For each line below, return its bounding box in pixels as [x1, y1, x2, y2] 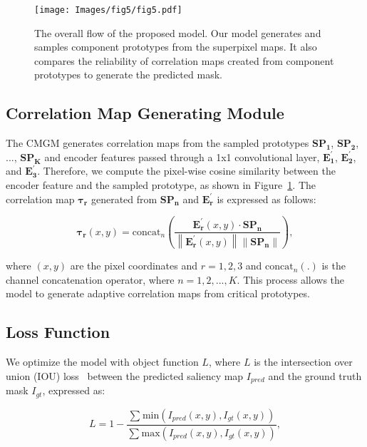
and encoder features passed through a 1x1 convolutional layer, [44, 149, 320, 164]
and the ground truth [268, 368, 362, 383]
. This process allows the [237, 272, 345, 287]
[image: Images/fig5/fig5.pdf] [34, 5, 182, 15]
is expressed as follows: [217, 191, 316, 206]
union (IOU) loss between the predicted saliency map [6, 368, 244, 383]
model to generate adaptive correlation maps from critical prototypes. [6, 286, 310, 301]
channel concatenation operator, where [6, 272, 175, 287]
